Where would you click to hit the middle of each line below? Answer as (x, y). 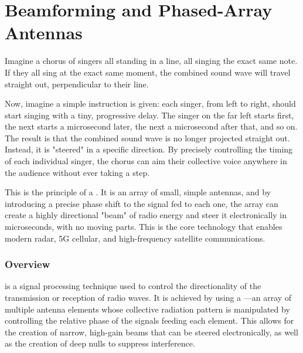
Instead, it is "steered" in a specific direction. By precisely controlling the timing (149, 149)
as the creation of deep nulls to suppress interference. (100, 343)
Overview (28, 264)
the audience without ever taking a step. (77, 172)
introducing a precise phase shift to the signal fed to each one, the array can (142, 203)
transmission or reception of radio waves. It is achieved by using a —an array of (148, 298)
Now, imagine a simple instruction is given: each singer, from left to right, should (150, 103)
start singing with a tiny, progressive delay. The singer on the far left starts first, (149, 115)
